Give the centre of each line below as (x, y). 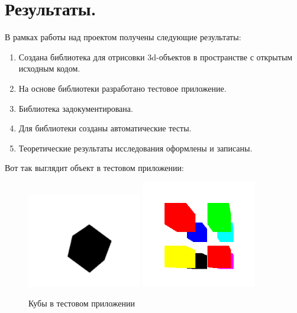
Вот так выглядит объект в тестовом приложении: (94, 168)
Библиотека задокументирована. (76, 108)
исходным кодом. (49, 68)
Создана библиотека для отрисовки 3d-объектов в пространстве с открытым (156, 57)
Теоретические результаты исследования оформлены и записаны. (135, 148)
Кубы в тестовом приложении (82, 303)
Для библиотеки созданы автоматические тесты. (105, 128)
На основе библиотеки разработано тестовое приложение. (122, 88)
